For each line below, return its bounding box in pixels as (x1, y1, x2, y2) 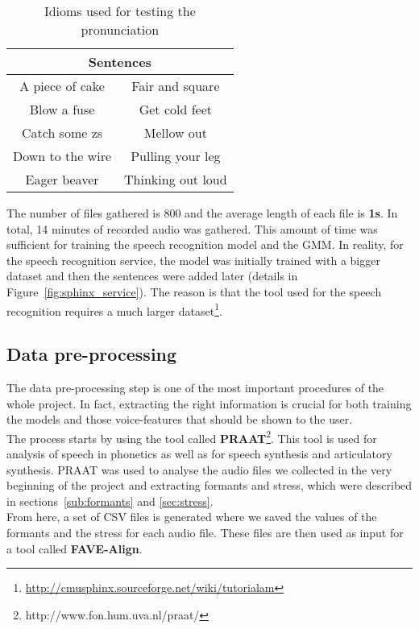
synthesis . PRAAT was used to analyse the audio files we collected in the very (6, 461, 392, 478)
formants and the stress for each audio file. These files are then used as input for (6, 524, 404, 541)
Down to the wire (13, 147, 112, 165)
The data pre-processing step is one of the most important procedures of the (6, 379, 384, 396)
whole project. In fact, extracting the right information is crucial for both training (6, 395, 412, 412)
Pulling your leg (131, 147, 221, 165)
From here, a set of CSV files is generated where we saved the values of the (6, 508, 377, 525)
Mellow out (143, 123, 207, 142)
